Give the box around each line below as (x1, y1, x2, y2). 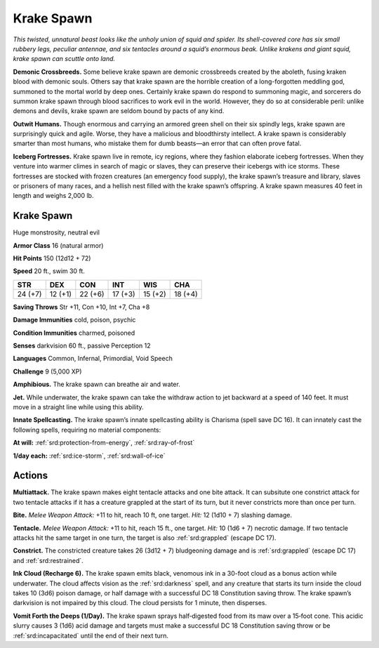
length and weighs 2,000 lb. (13, 192, 94, 200)
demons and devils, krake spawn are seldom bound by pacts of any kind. (13, 107, 225, 115)
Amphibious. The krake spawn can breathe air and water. (13, 380, 180, 389)
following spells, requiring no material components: (13, 425, 161, 434)
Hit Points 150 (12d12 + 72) (13, 254, 91, 263)
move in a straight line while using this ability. (13, 403, 144, 411)
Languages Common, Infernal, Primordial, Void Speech (13, 355, 173, 363)
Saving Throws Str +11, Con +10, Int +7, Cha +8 (13, 303, 150, 311)
